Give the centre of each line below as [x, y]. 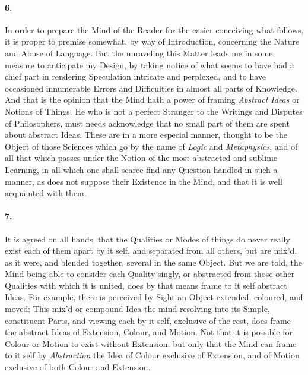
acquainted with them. [46, 193]
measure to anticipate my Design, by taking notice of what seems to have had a [150, 64]
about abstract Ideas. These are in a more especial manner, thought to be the [146, 135]
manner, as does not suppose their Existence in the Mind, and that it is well [144, 181]
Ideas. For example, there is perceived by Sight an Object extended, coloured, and [154, 297]
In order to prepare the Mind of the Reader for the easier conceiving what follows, [154, 29]
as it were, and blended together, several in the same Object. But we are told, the [154, 262]
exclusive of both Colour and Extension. [78, 367]
